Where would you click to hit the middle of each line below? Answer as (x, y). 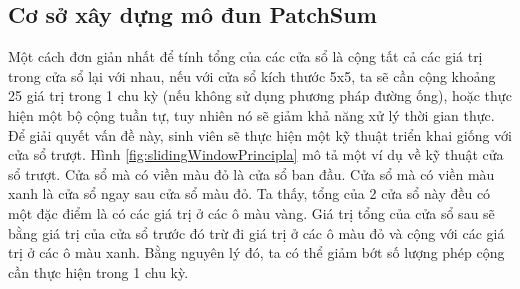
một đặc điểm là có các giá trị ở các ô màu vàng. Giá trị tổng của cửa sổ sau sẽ (251, 212)
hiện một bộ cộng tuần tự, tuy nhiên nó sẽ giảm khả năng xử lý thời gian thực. (251, 114)
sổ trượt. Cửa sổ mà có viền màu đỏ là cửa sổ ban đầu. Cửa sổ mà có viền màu (251, 173)
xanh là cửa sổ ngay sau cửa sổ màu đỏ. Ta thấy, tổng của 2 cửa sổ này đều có (249, 193)
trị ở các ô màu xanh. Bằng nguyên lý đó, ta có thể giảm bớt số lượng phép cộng (256, 252)
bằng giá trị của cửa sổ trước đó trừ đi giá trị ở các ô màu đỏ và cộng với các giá (256, 232)
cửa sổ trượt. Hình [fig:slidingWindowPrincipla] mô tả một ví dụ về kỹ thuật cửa (256, 154)
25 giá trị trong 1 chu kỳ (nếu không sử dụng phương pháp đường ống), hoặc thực (260, 95)
